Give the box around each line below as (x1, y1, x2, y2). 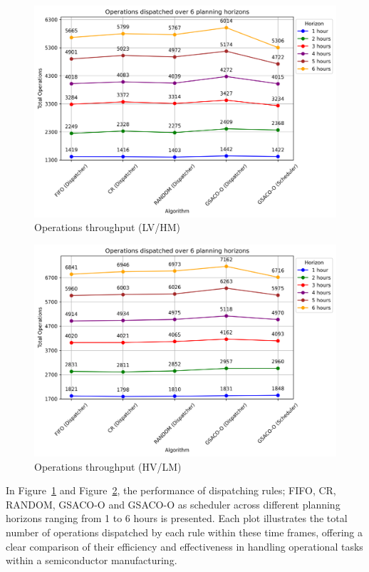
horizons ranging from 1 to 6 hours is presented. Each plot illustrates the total (6, 511, 348, 526)
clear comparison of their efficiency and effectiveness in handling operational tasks (6, 538, 363, 553)
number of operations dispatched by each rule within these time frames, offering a (6, 524, 363, 539)
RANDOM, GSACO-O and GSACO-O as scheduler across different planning (6, 496, 341, 511)
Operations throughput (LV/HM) (34, 220, 180, 235)
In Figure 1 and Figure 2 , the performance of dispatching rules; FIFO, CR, (6, 483, 336, 498)
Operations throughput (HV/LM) (34, 459, 182, 474)
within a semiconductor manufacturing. (6, 553, 177, 568)
